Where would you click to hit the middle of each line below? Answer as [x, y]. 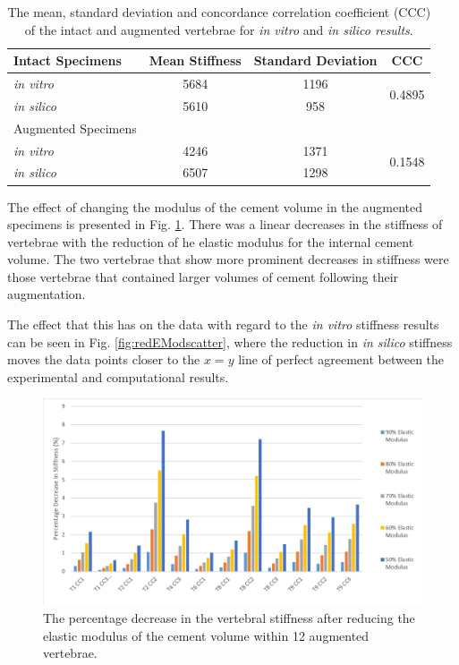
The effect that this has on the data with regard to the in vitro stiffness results [223, 324]
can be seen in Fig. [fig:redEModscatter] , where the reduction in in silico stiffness [230, 341]
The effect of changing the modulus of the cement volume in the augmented [215, 206]
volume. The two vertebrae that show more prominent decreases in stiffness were [228, 259]
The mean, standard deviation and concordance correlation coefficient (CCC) [219, 12]
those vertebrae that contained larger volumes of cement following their [203, 276]
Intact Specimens [68, 60]
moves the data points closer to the [104, 359]
